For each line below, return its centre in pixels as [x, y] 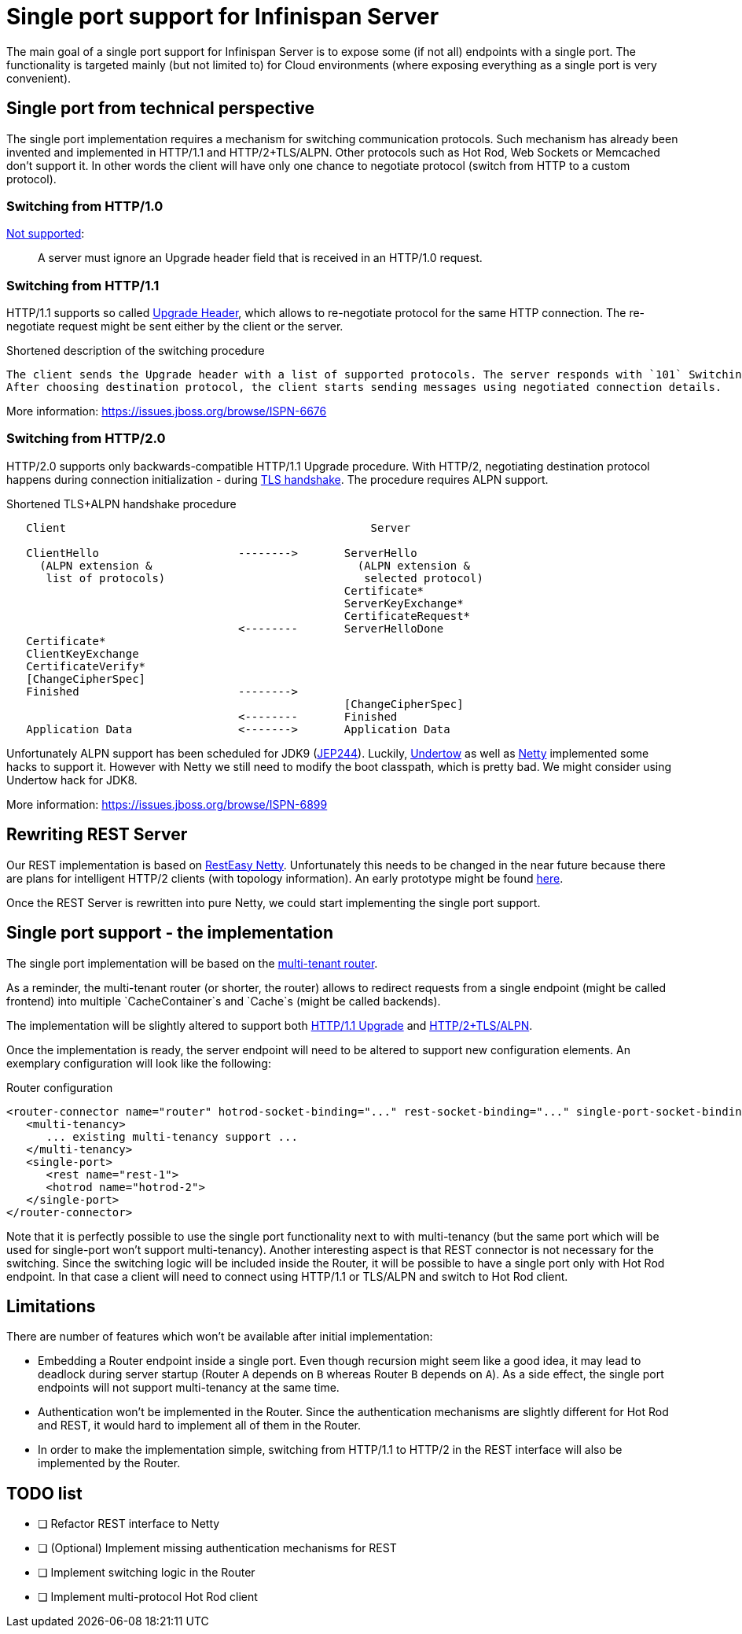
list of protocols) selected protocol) [264, 578]
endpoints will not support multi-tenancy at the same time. [189, 1388]
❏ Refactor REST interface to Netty [129, 1524]
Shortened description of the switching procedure [136, 351]
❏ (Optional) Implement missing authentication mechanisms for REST [217, 1548]
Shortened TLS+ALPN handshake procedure [121, 503]
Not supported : [46, 234]
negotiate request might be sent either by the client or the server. [175, 326]
